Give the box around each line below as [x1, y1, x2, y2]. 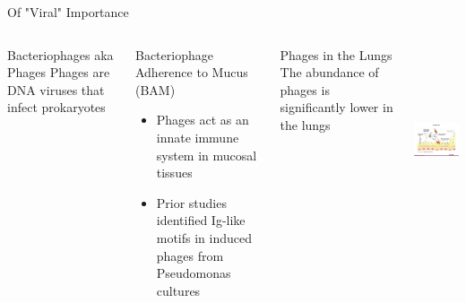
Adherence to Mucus [134, 63, 248, 82]
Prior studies [156, 193, 227, 212]
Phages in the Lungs [280, 45, 393, 64]
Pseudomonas [156, 264, 231, 282]
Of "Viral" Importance [7, 3, 129, 21]
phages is [280, 80, 330, 99]
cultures [156, 281, 201, 299]
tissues [156, 163, 193, 182]
